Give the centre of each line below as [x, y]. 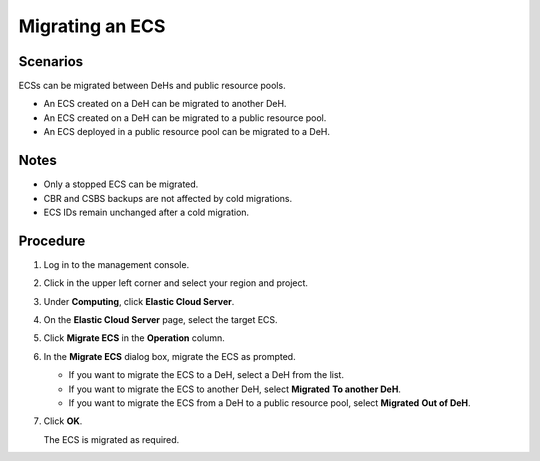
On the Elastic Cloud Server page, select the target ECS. [161, 319]
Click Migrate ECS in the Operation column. [134, 338]
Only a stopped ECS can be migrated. [121, 184]
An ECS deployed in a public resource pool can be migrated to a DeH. [186, 132]
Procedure [52, 240]
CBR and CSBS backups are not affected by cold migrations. [168, 198]
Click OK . [63, 421]
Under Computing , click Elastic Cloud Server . [139, 301]
